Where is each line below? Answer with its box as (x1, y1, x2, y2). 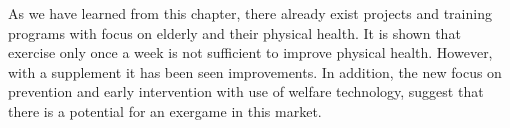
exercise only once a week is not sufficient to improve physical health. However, (8, 42, 493, 63)
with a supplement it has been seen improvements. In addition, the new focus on (8, 61, 502, 82)
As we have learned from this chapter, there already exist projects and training (8, 3, 492, 23)
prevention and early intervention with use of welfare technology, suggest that (8, 81, 484, 102)
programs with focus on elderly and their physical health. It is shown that (8, 22, 461, 43)
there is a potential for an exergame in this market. (8, 100, 322, 121)
